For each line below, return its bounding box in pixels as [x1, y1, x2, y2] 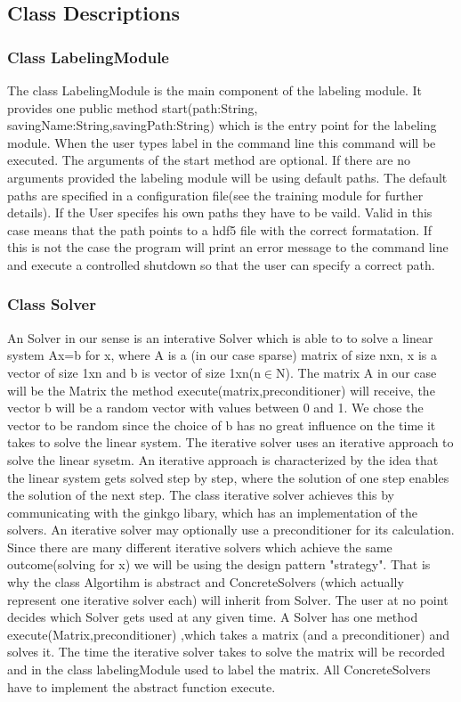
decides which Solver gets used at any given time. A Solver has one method [7, 608, 418, 626]
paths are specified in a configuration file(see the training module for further [7, 185, 424, 204]
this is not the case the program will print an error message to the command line [7, 238, 449, 257]
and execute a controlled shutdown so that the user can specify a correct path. [7, 255, 435, 273]
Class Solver [7, 293, 96, 315]
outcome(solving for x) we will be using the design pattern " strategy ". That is [7, 555, 431, 574]
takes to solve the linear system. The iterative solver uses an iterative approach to [7, 433, 454, 452]
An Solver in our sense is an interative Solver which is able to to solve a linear [7, 328, 433, 347]
